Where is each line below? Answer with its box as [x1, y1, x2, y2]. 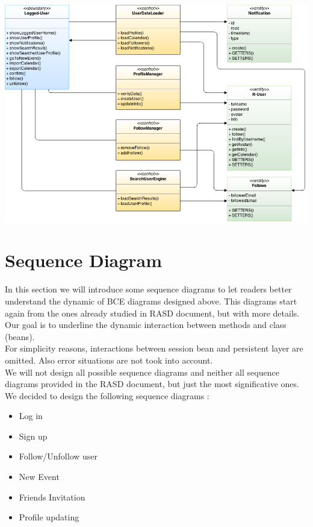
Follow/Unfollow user [19, 450, 98, 462]
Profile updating [19, 511, 79, 523]
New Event [19, 470, 60, 483]
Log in [19, 409, 43, 422]
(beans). [5, 330, 35, 342]
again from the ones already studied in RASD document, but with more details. [5, 306, 300, 319]
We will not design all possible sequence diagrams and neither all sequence [5, 365, 279, 378]
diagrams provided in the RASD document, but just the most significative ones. [5, 377, 299, 390]
